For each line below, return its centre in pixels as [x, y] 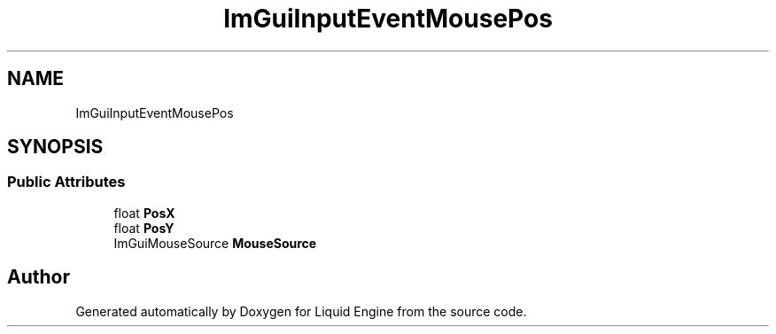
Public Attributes [66, 182]
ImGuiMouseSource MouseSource [215, 243]
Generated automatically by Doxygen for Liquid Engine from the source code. [301, 311]
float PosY [144, 228]
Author [39, 277]
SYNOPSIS [55, 147]
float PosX [144, 213]
